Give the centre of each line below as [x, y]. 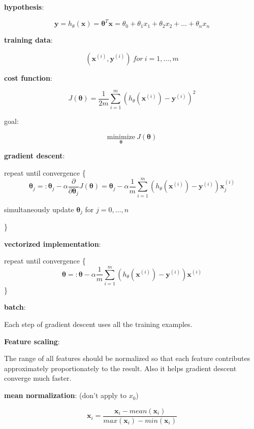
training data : [28, 40]
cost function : [28, 77]
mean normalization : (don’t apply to [65, 395]
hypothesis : [24, 7]
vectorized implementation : [53, 243]
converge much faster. [38, 378]
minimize [121, 137]
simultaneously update [39, 209]
